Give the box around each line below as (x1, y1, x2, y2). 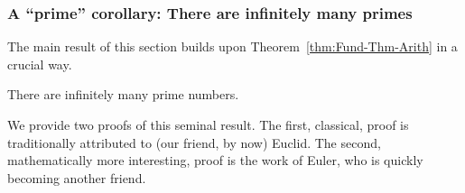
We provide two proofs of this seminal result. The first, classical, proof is (7, 115, 409, 133)
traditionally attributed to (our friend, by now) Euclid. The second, (7, 133, 381, 152)
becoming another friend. (7, 168, 146, 187)
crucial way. (7, 54, 72, 73)
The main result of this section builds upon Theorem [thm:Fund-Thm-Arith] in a (7, 37, 458, 56)
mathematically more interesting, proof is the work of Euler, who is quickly (7, 151, 423, 170)
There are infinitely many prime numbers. (7, 85, 239, 104)
